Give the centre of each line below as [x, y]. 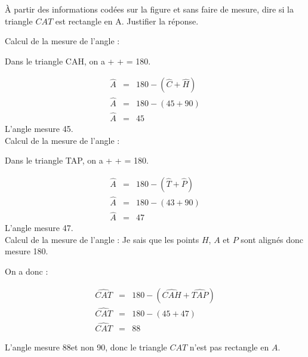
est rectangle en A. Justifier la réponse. [127, 21]
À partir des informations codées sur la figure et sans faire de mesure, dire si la [149, 9]
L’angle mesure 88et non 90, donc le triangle [86, 347]
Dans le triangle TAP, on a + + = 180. [77, 160]
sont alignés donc [272, 239]
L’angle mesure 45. [39, 128]
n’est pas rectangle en [229, 347]
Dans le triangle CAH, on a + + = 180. [78, 61]
